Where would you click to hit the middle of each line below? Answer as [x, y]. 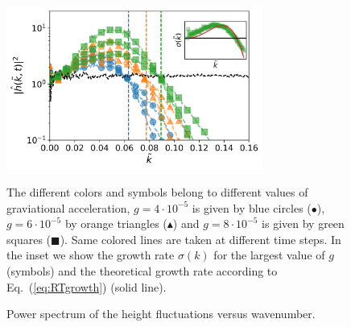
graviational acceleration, [68, 207]
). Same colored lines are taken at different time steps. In [200, 239]
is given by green [303, 224]
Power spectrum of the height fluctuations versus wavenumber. [161, 314]
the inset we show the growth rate [91, 255]
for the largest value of [269, 255]
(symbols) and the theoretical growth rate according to [142, 271]
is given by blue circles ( [252, 207]
